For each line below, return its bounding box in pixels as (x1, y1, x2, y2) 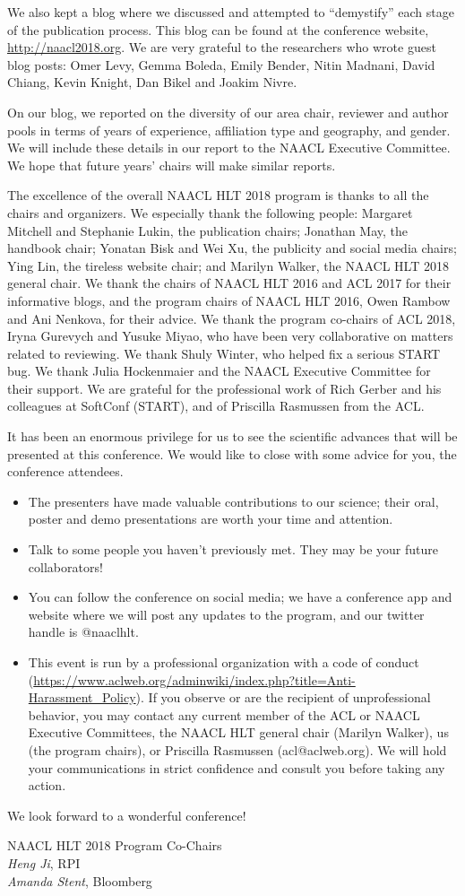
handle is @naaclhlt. (28, 622, 139, 641)
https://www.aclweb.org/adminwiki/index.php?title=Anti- (33, 670, 356, 689)
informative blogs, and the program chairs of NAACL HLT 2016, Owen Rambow (7, 291, 451, 309)
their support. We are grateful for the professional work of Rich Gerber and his (7, 378, 442, 397)
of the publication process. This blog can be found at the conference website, (7, 20, 429, 39)
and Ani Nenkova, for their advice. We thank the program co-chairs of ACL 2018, (7, 309, 456, 327)
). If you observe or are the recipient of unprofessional (135, 688, 431, 707)
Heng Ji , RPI (7, 853, 81, 872)
